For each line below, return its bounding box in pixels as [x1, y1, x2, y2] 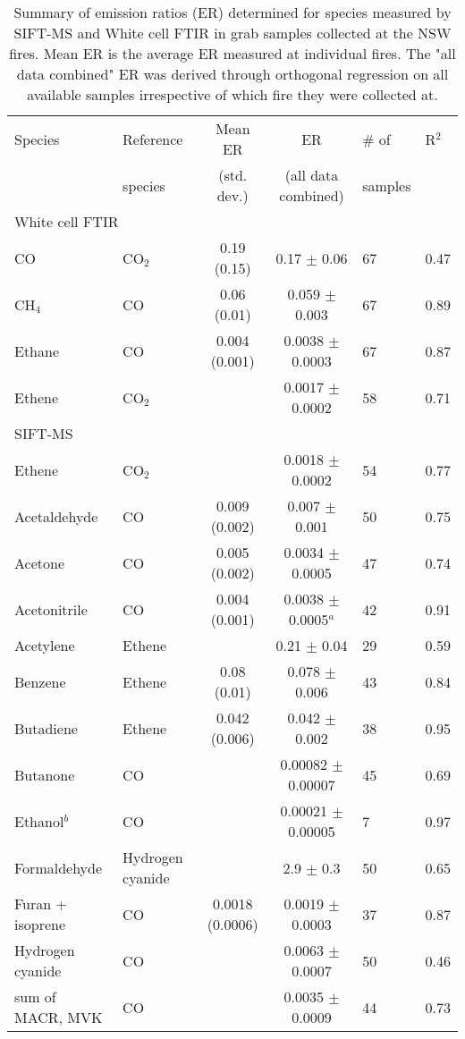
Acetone [14, 552, 64, 573]
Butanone [14, 764, 75, 785]
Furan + [14, 893, 67, 914]
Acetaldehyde [14, 505, 98, 527]
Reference [123, 128, 183, 149]
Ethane [14, 340, 60, 361]
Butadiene [14, 717, 78, 739]
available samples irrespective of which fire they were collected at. [27, 84, 438, 105]
